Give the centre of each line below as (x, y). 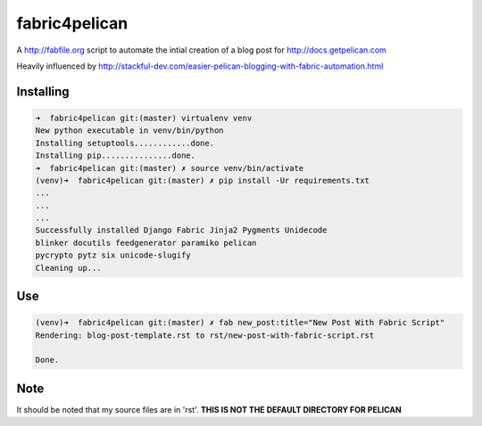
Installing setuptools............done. (125, 143)
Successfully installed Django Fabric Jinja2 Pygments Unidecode (181, 230)
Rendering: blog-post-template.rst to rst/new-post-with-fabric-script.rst (205, 335)
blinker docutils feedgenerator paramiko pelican (146, 242)
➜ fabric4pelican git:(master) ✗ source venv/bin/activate (170, 168)
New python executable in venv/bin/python (129, 131)
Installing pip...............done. (116, 156)
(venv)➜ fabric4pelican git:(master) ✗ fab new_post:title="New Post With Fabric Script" (240, 323)
